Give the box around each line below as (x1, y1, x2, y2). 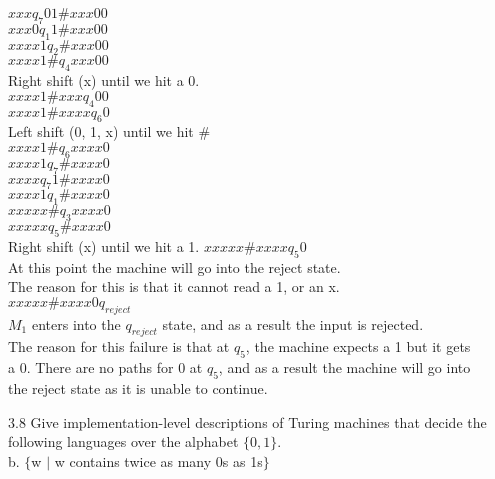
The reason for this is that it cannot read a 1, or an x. (8, 276, 340, 297)
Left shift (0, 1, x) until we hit (8, 121, 194, 142)
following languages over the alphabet (8, 431, 239, 452)
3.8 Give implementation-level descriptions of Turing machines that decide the (8, 411, 487, 432)
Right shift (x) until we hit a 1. (8, 235, 200, 256)
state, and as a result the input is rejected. (162, 313, 424, 334)
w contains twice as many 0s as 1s (54, 450, 263, 471)
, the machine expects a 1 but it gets (245, 336, 471, 357)
